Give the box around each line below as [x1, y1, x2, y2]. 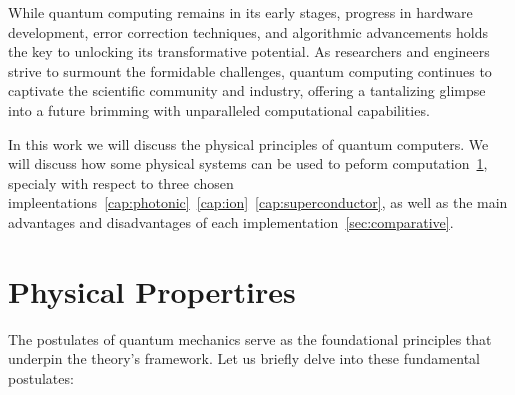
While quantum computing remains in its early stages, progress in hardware [8, 2, 473, 22]
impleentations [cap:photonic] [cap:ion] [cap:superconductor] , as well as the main [8, 192, 508, 213]
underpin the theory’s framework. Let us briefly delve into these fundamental [8, 348, 480, 369]
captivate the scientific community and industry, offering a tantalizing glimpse [8, 80, 486, 101]
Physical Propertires [8, 270, 296, 311]
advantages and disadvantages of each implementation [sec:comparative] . [8, 211, 454, 232]
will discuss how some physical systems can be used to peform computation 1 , [8, 153, 488, 174]
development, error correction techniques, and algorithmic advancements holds [8, 21, 488, 42]
